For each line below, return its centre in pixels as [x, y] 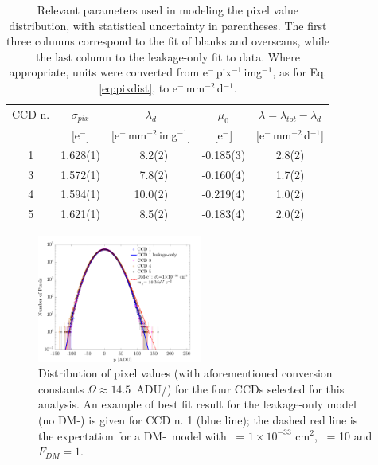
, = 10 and [343, 435]
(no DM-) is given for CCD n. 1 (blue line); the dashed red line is [198, 419]
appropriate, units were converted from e [109, 72]
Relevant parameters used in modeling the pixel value [168, 10]
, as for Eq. [300, 72]
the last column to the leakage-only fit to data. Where [168, 56]
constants [61, 388]
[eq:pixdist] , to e [138, 87]
